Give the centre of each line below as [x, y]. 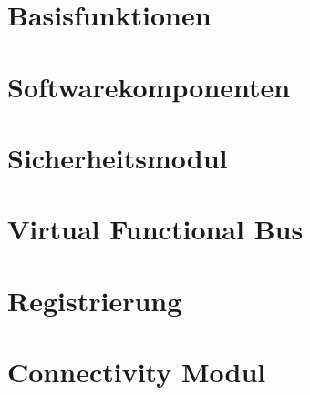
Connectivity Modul [137, 372]
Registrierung [95, 300]
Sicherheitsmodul [118, 157]
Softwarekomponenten [149, 86]
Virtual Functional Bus [155, 229]
